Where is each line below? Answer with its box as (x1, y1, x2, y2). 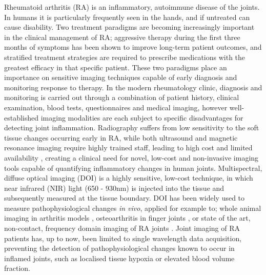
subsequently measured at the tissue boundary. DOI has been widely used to (4, 192, 245, 203)
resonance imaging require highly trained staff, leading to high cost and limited (4, 142, 253, 153)
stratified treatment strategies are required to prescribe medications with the (4, 51, 245, 62)
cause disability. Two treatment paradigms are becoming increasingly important (4, 22, 255, 32)
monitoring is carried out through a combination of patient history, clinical (4, 92, 239, 103)
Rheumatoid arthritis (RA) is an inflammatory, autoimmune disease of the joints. (4, 2, 260, 12)
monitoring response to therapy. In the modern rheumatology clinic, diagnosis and (4, 82, 262, 92)
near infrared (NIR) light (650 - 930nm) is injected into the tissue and (4, 182, 224, 193)
